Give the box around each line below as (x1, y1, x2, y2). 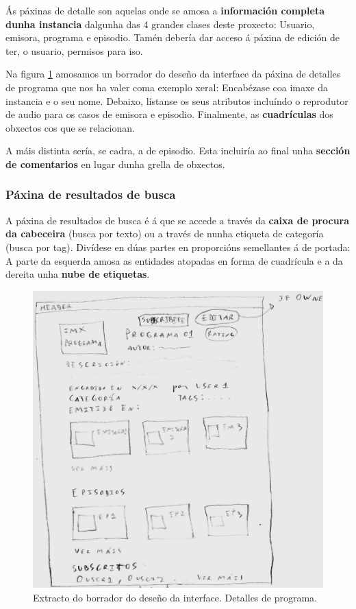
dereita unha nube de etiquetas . (5, 267, 150, 281)
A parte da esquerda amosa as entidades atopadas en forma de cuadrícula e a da (5, 253, 343, 267)
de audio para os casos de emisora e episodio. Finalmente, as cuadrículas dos (5, 107, 333, 121)
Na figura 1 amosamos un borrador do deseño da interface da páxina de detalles (5, 67, 341, 81)
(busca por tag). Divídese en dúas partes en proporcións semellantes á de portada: (5, 239, 351, 254)
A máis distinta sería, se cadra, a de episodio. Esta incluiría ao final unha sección (5, 143, 351, 158)
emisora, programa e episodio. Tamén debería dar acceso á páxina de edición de (5, 30, 340, 45)
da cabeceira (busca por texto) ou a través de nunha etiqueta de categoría (5, 226, 324, 241)
